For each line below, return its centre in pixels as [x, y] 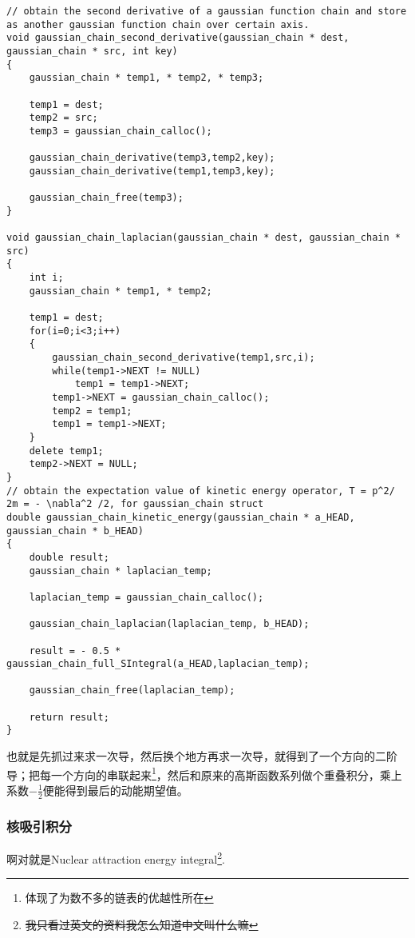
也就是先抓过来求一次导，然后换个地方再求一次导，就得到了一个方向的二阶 [202, 756]
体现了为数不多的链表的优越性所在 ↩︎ [119, 898]
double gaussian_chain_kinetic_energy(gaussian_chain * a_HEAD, [181, 517]
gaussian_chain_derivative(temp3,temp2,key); [152, 158]
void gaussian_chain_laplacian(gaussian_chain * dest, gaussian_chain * [204, 238]
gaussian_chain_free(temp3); [106, 198]
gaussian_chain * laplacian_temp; [121, 571]
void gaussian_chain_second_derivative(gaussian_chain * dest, [178, 38]
